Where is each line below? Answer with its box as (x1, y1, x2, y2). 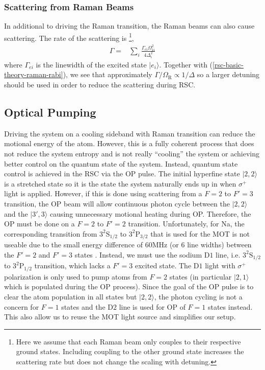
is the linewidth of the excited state (36, 59, 147, 70)
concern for (4, 301, 39, 312)
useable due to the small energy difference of (4, 239, 143, 250)
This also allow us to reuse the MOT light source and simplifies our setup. (4, 311, 236, 322)
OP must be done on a (4, 218, 75, 229)
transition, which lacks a (34, 260, 111, 271)
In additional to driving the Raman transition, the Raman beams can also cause (4, 20, 255, 31)
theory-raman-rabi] (4, 69, 63, 80)
